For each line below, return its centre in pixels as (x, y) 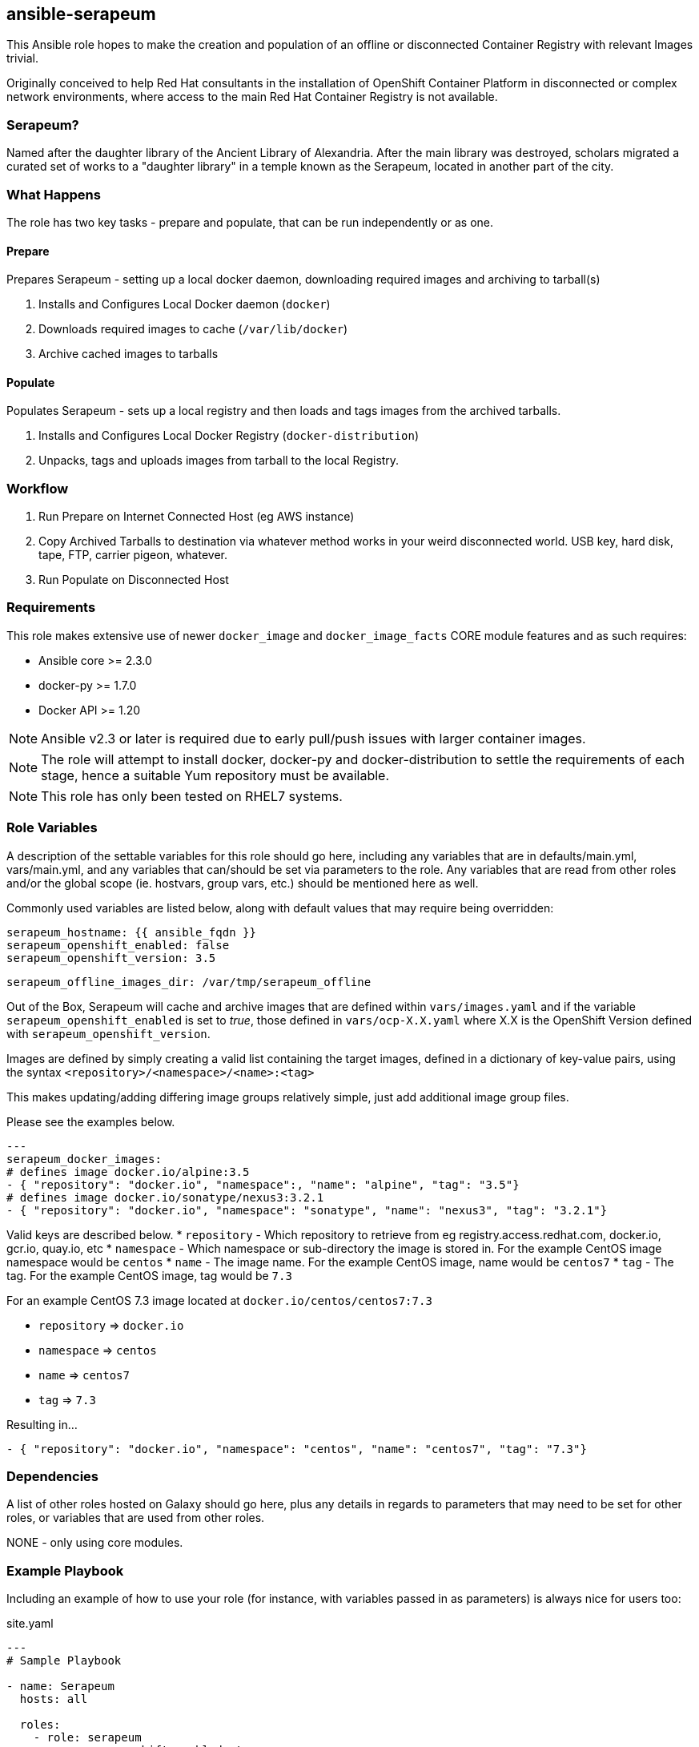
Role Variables (52, 828)
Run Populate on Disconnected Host (134, 580)
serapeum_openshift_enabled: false (118, 945)
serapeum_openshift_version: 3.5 (111, 958)
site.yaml (30, 1624)
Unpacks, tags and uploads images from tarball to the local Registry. (219, 461)
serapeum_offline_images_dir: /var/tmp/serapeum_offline (189, 982)
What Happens (54, 194)
